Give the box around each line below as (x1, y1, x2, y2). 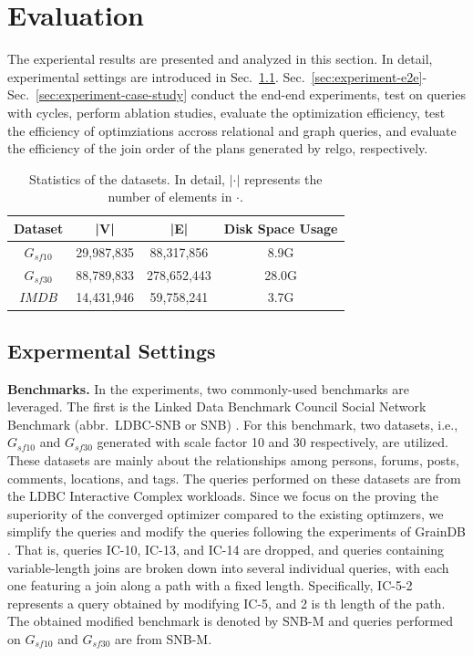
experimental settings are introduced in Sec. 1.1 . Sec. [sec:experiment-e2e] (7, 67, 423, 86)
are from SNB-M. (115, 630, 212, 649)
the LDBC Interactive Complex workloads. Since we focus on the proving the (7, 486, 438, 505)
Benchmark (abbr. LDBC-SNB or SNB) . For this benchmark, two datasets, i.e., (7, 414, 458, 433)
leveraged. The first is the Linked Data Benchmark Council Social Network (7, 397, 427, 416)
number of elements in (108, 187, 232, 206)
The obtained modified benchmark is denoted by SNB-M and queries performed (7, 611, 453, 630)
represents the (244, 169, 323, 188)
